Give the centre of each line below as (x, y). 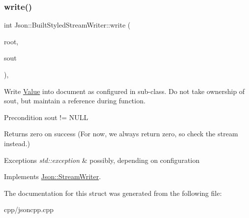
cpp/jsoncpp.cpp (29, 209)
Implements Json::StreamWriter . (52, 176)
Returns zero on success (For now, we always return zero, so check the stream (121, 134)
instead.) (17, 143)
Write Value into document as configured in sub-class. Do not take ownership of (124, 91)
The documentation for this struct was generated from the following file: (113, 193)
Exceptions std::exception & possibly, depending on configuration (102, 160)
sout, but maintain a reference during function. (75, 101)
